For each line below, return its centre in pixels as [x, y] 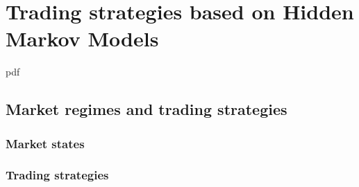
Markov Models [82, 38]
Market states [45, 143]
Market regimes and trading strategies [147, 109]
